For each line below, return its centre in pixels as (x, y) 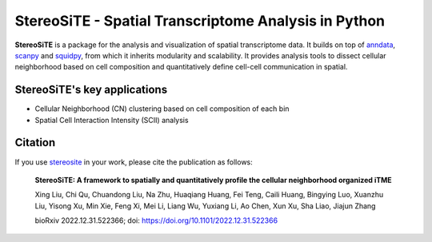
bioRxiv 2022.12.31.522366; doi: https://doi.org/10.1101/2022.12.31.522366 (156, 220)
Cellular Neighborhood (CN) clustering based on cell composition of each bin (162, 109)
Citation (35, 143)
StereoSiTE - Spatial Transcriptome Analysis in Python (200, 21)
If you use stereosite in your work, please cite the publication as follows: (134, 162)
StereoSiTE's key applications (91, 90)
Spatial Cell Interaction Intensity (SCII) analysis (112, 120)
